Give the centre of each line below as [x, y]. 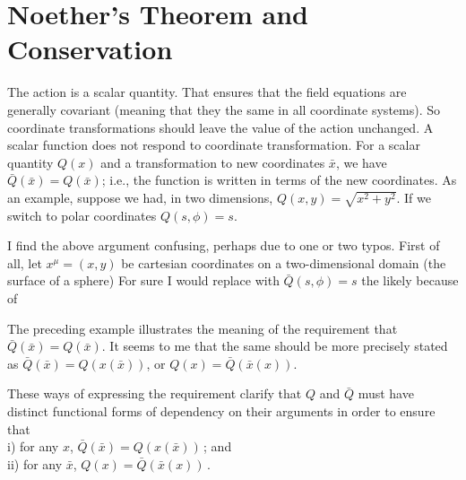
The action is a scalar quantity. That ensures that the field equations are [207, 92]
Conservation [90, 49]
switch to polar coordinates [82, 215]
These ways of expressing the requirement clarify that [155, 393]
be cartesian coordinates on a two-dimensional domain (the [284, 262]
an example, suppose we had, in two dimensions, [140, 197]
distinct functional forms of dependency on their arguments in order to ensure [221, 410]
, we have [361, 162]
